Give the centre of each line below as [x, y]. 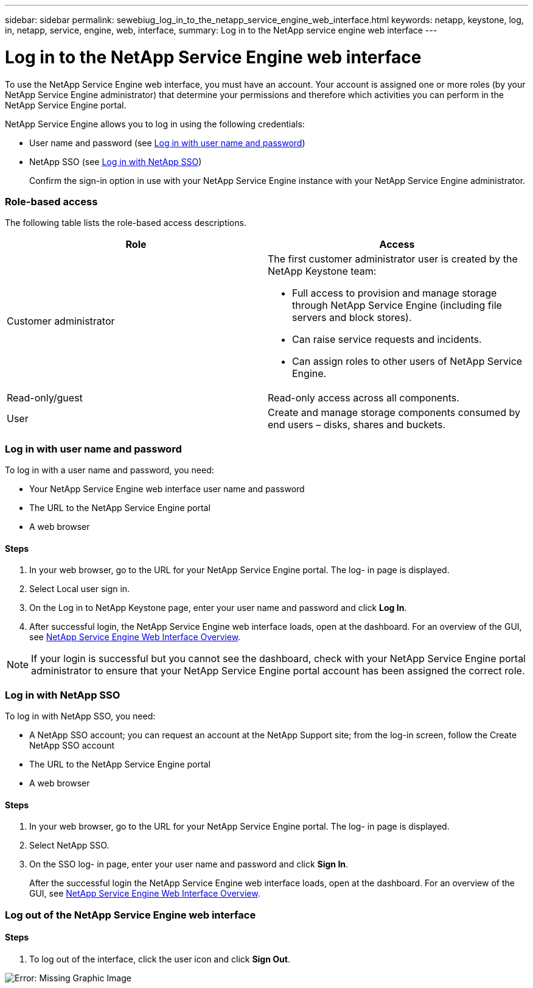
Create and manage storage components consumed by [394, 413]
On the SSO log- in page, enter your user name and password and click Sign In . [189, 864]
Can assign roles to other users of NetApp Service [407, 362]
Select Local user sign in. [80, 589]
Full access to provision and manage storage [395, 293]
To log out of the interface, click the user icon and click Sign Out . [160, 959]
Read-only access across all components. [364, 398]
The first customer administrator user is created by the [393, 259]
